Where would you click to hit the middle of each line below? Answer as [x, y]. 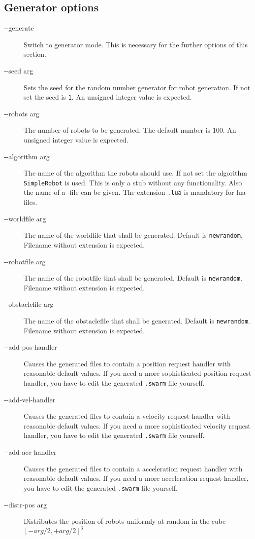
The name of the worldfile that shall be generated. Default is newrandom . [133, 235]
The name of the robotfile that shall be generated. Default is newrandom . [133, 278]
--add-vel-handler [30, 399]
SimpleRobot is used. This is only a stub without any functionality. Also [133, 182]
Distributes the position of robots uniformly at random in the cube [125, 521]
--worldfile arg [25, 218]
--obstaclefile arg [29, 304]
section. [35, 54]
